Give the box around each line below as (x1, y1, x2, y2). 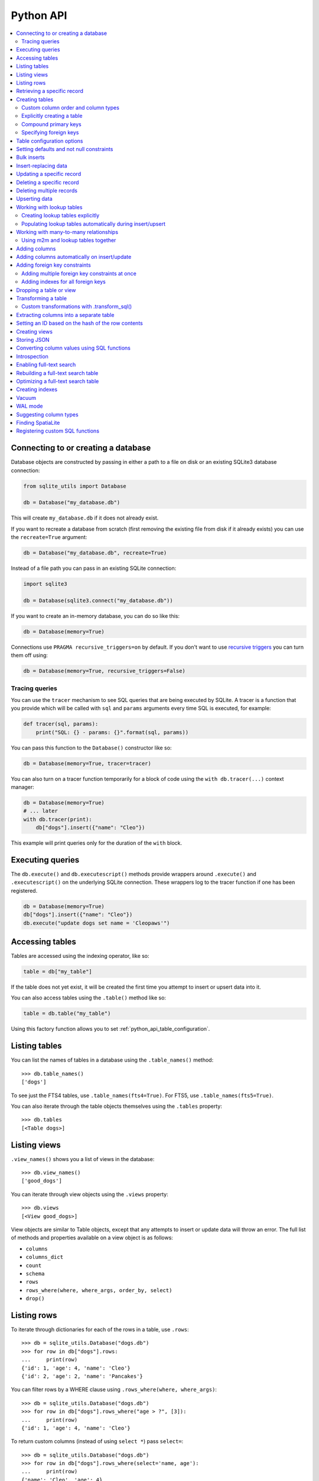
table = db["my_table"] (23, 969, 93, 975)
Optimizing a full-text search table (16, 377, 99, 384)
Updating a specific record (16, 171, 82, 178)
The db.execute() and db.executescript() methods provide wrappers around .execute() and (11, 871, 256, 878)
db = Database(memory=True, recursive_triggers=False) (23, 668, 185, 675)
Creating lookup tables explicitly (21, 212, 100, 219)
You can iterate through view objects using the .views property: (11, 1191, 168, 1198)
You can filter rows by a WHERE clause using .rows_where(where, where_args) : (11, 1386, 217, 1393)
